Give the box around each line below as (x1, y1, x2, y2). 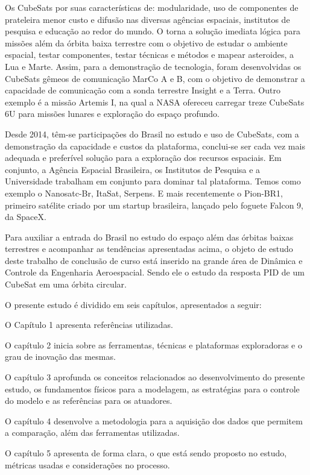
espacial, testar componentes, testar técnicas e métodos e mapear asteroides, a (5, 48, 294, 61)
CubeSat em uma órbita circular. (5, 278, 127, 291)
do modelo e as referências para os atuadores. (5, 394, 172, 407)
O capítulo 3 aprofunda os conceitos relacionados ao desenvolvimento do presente (5, 371, 305, 383)
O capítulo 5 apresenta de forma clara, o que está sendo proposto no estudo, (5, 447, 287, 459)
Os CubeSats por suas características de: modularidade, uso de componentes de (5, 1, 299, 13)
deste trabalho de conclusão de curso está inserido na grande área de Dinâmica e (5, 254, 303, 266)
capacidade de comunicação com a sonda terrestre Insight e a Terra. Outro (5, 84, 280, 96)
